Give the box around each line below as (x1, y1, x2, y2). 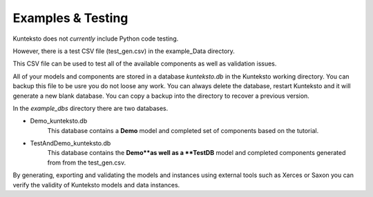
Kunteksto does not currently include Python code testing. (12, 34, 179, 43)
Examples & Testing (12, 10, 128, 25)
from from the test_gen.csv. (47, 158, 126, 167)
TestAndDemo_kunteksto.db (30, 139, 111, 147)
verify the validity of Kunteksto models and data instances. (12, 180, 180, 189)
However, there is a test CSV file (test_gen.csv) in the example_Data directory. (12, 47, 235, 55)
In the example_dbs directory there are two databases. (12, 104, 169, 112)
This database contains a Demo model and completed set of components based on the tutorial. (47, 126, 319, 134)
